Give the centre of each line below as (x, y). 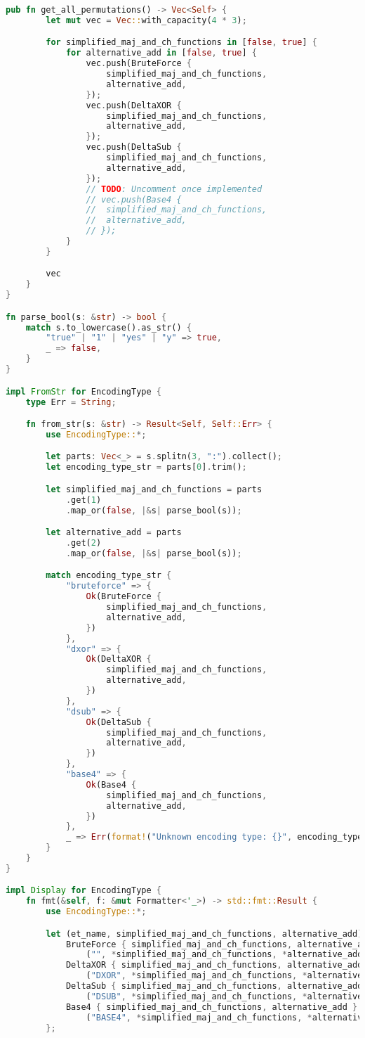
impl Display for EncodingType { (84, 891)
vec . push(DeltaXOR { (134, 105)
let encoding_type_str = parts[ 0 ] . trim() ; (146, 467)
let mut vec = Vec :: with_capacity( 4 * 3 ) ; (146, 20)
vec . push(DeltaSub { (134, 147)
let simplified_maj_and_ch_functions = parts (154, 489)
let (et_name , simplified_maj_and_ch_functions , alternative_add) (204, 934)
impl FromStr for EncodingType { (84, 391)
